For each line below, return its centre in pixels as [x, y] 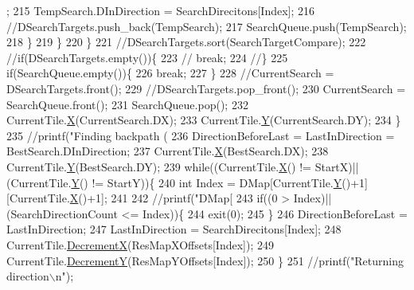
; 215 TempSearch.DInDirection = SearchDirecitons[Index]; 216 [161, 10]
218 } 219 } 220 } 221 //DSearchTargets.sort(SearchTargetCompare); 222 [186, 42]
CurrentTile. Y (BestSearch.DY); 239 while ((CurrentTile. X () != [159, 166]
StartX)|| [337, 166]
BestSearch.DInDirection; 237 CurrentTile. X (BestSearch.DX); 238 [168, 151]
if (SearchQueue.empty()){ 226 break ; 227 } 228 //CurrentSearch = [170, 73]
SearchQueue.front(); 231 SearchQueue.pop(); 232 [127, 104]
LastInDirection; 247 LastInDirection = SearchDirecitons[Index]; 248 [174, 229]
